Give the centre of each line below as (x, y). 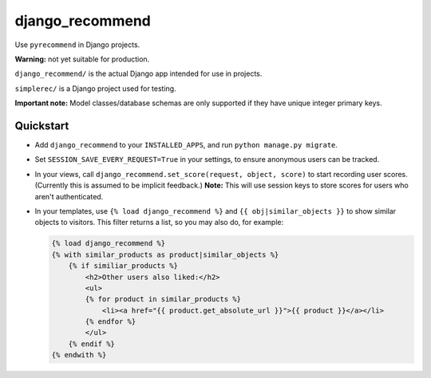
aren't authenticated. (69, 196)
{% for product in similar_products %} (163, 299)
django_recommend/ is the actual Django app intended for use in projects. (138, 74)
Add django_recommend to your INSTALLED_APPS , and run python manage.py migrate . (186, 145)
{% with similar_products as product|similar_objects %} (165, 254)
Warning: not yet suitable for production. (82, 59)
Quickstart (42, 126)
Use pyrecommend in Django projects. (77, 45)
